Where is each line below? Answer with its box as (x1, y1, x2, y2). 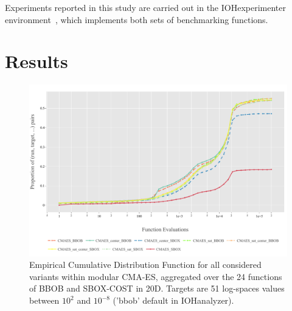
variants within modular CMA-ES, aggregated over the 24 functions (29, 270, 282, 282)
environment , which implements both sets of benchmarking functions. (5, 13, 268, 26)
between (29, 294, 60, 307)
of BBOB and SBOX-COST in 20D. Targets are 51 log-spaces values (29, 282, 285, 295)
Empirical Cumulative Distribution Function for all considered (29, 258, 262, 271)
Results (5, 49, 68, 73)
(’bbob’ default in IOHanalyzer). (113, 294, 234, 307)
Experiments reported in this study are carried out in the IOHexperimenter (5, 1, 286, 13)
